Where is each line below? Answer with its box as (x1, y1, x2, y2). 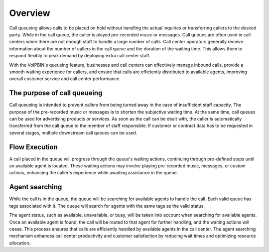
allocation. (9, 240, 31, 246)
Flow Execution (9, 142, 58, 151)
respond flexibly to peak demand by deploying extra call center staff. (9, 53, 150, 59)
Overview (9, 7, 50, 18)
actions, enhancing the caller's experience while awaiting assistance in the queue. (9, 170, 178, 176)
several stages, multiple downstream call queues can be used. (9, 129, 137, 135)
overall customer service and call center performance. (9, 76, 121, 82)
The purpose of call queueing (9, 89, 103, 97)
